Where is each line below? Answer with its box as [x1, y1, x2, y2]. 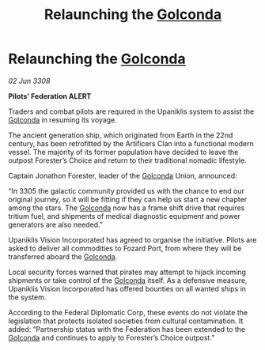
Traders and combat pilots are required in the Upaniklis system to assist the [8, 107, 255, 116]
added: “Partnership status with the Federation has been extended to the [8, 324, 246, 333]
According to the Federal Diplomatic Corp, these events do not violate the [8, 307, 248, 317]
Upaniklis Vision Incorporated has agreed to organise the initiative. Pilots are [8, 235, 257, 244]
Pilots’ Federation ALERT [8, 91, 92, 100]
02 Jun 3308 [8, 76, 51, 85]
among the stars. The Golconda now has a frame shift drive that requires [8, 203, 245, 213]
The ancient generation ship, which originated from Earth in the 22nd [8, 130, 233, 140]
